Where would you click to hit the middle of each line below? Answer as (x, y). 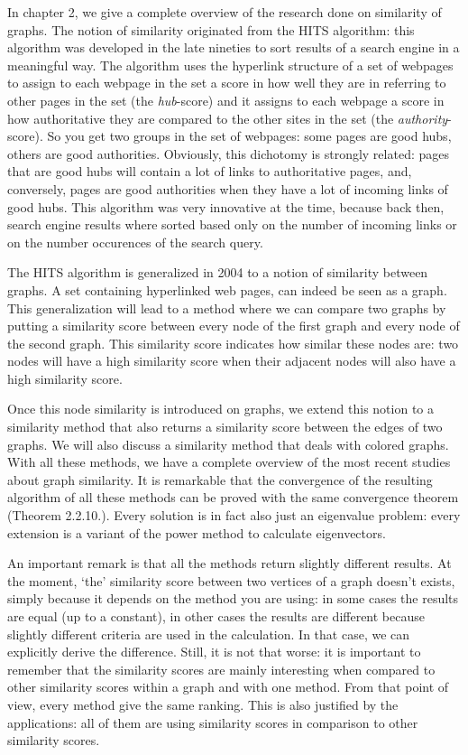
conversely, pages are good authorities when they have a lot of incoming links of (228, 188)
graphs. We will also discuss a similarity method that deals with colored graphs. (228, 444)
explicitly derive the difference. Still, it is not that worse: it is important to (214, 652)
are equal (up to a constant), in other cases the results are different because (216, 616)
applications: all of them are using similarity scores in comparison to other (213, 722)
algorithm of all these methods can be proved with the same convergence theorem (233, 497)
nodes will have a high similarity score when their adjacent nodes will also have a (232, 361)
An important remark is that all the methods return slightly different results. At (229, 563)
